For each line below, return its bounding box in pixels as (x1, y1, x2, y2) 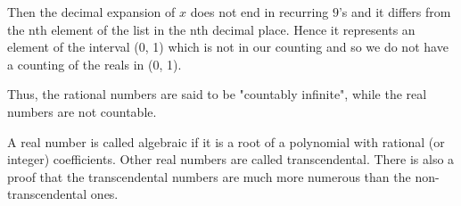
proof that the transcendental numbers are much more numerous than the (7, 167, 411, 185)
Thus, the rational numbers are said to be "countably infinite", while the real (7, 85, 427, 103)
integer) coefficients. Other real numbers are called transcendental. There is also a (7, 150, 455, 169)
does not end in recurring (190, 3, 329, 21)
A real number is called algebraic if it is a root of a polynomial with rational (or (7, 132, 445, 151)
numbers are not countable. (7, 102, 157, 120)
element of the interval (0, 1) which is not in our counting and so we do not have (7, 37, 449, 56)
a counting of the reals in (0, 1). (7, 54, 182, 73)
